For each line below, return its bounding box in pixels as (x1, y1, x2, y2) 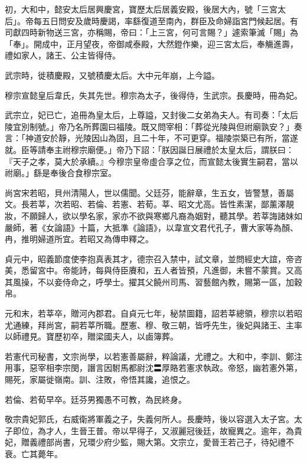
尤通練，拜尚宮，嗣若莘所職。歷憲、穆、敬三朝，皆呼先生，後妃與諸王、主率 (5, 318, 302, 331)
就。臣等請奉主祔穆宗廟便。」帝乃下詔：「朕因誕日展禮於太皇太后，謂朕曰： (5, 143, 294, 155)
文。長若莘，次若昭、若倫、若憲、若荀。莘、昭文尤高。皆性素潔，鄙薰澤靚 (5, 198, 294, 210)
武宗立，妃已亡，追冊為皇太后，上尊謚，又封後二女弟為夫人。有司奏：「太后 (5, 109, 298, 121)
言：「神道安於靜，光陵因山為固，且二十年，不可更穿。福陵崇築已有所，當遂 (5, 132, 298, 144)
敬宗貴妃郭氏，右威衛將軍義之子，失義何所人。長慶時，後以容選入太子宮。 (5, 413, 294, 425)
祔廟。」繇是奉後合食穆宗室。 (5, 167, 116, 179)
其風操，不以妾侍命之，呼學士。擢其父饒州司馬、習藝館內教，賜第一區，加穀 (5, 275, 302, 288)
